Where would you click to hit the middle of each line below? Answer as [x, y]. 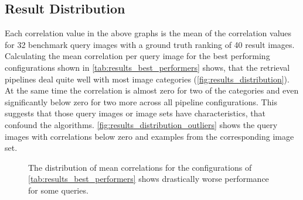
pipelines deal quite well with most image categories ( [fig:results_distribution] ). [147, 79]
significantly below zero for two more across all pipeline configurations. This [141, 101]
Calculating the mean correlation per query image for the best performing [137, 56]
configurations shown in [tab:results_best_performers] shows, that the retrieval [147, 67]
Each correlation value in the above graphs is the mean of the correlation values [148, 33]
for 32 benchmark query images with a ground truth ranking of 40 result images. [150, 44]
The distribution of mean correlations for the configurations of [140, 167]
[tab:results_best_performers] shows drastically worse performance [149, 179]
